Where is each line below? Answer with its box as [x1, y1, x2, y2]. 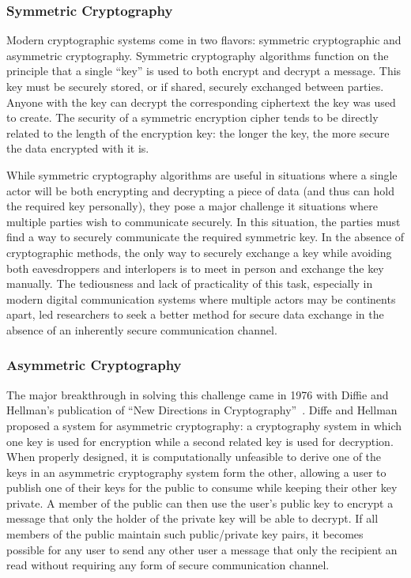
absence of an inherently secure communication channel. [6, 321, 277, 338]
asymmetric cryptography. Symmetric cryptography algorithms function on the [6, 47, 389, 63]
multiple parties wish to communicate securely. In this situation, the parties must [6, 213, 401, 229]
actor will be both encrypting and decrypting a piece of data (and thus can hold [6, 182, 395, 198]
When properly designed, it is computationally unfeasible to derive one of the [6, 448, 382, 465]
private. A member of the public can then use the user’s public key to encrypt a [6, 494, 394, 511]
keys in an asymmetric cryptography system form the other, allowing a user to [6, 463, 386, 480]
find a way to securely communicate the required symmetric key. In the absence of [6, 229, 405, 245]
